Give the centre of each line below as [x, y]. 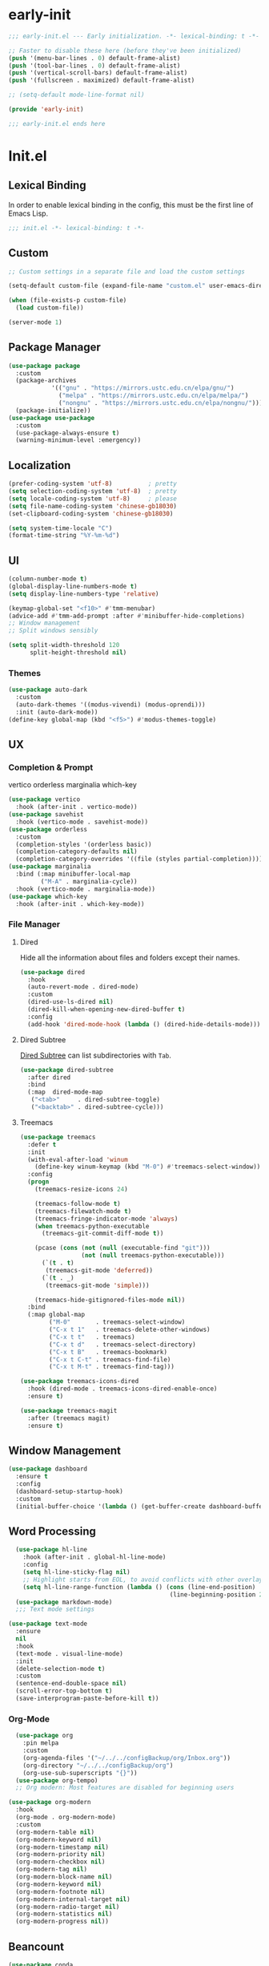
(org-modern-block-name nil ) [64, 1877]
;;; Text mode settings [55, 1609]
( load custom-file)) [50, 308]
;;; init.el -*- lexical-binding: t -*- [77, 228]
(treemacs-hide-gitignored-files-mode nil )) [110, 1300]
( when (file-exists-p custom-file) [68, 301]
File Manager [34, 924]
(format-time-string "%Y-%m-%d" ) [64, 536]
